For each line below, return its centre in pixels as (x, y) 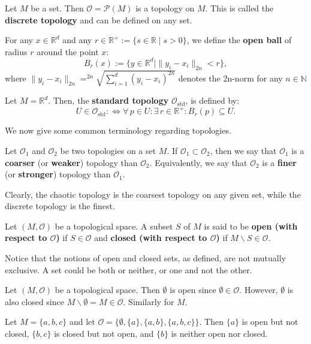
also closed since (34, 301)
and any (77, 40)
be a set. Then (57, 8)
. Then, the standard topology (108, 100)
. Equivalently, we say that (198, 162)
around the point (68, 51)
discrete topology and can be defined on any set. (99, 19)
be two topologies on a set (108, 150)
